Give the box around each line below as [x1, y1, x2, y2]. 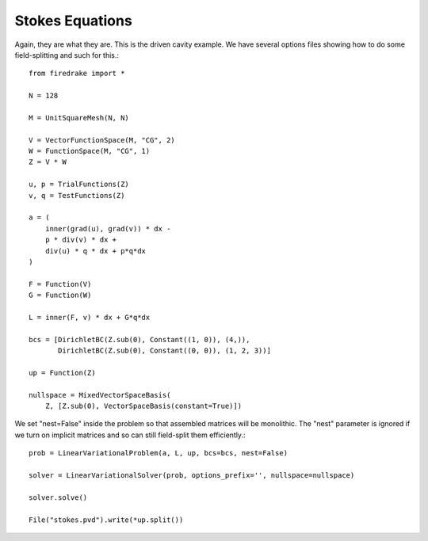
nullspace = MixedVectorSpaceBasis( [29, 391, 171, 399]
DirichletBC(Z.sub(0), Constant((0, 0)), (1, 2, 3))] [58, 346, 271, 356]
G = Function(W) [29, 291, 92, 300]
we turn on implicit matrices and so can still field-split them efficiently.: [14, 430, 246, 440]
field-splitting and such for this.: [14, 50, 119, 59]
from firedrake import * [29, 69, 125, 78]
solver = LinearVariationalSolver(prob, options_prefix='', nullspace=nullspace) [29, 471, 355, 479]
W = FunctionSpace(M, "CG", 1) [29, 147, 151, 156]
